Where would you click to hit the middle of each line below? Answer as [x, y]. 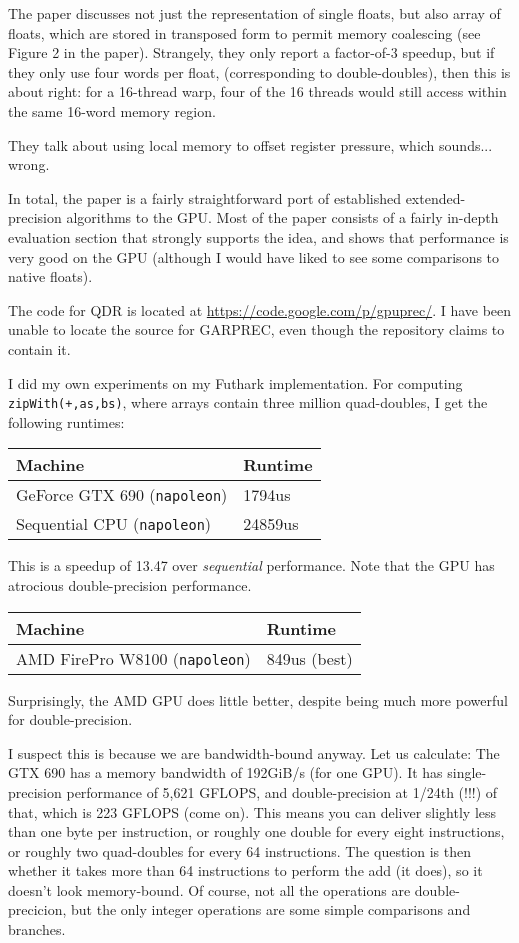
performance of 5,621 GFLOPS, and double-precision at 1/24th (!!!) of [282, 791]
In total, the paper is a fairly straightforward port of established [204, 197]
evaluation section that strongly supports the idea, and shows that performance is [258, 236]
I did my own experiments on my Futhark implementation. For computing [235, 382]
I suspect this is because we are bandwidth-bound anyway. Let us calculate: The [254, 752]
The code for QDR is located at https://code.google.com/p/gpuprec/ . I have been [260, 309]
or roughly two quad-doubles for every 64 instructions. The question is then [239, 850]
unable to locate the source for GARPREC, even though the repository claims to [256, 329]
